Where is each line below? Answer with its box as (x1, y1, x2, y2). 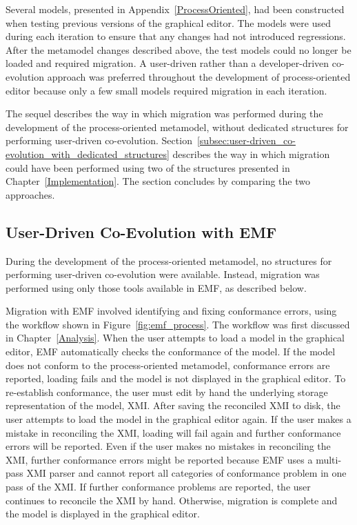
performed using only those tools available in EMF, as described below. (6, 280, 307, 295)
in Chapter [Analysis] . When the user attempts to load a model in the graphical (6, 330, 345, 345)
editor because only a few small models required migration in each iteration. (6, 83, 327, 97)
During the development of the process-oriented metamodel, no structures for (6, 253, 332, 268)
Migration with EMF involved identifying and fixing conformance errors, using (6, 304, 337, 318)
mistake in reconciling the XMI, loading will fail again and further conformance (6, 425, 341, 439)
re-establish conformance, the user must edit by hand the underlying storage (6, 384, 328, 399)
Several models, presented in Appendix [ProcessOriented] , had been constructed (6, 2, 345, 16)
